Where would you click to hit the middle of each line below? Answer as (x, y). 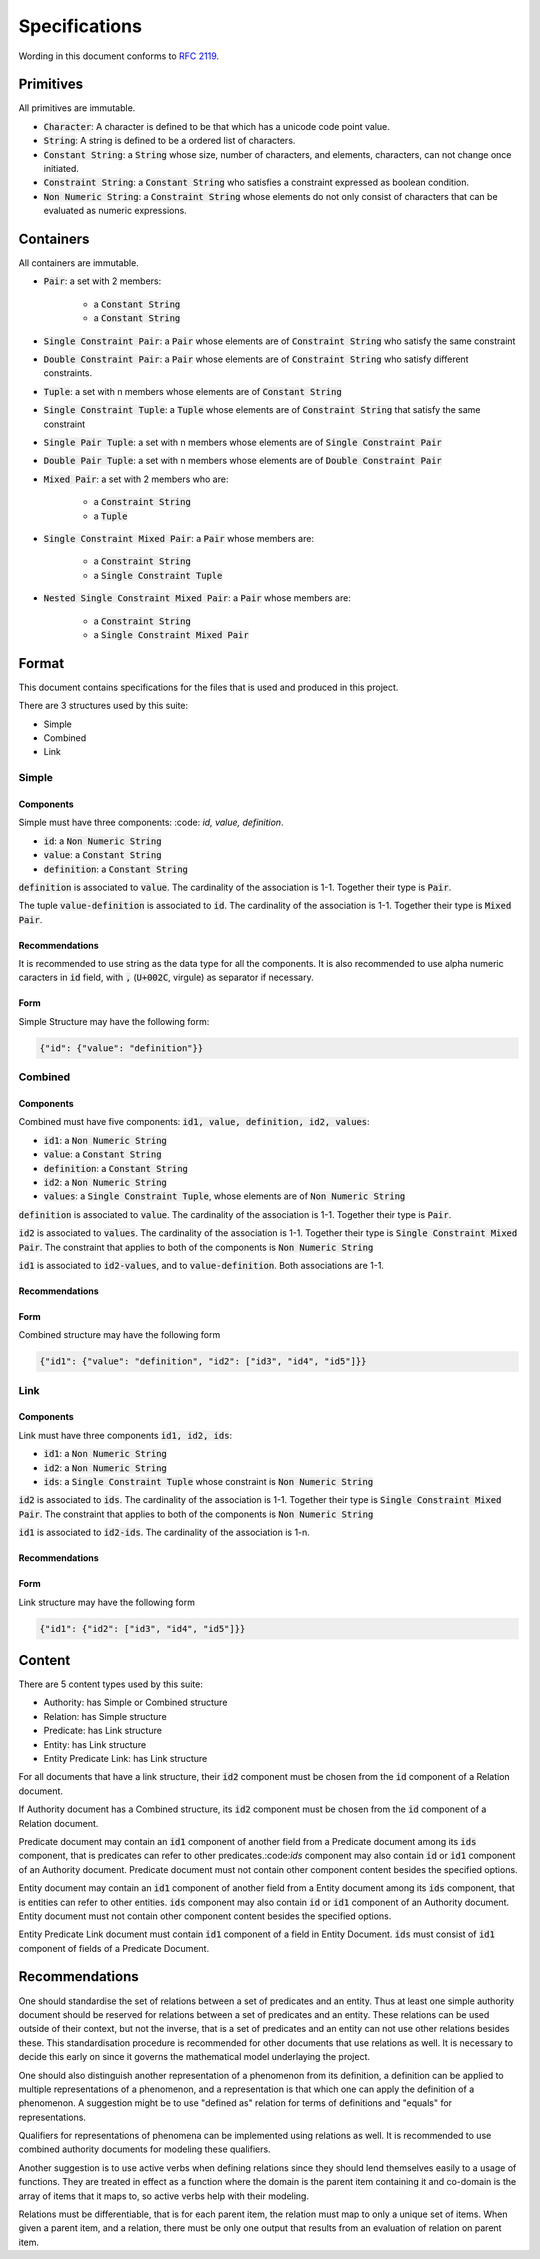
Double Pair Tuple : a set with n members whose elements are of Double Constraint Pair (242, 461)
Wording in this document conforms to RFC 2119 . (119, 56)
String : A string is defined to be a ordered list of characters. (169, 141)
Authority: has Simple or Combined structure (135, 1702)
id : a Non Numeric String (102, 841)
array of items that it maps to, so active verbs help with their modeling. (164, 2196)
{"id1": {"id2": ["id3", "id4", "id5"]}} (142, 1628)
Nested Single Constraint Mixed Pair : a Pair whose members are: (197, 598)
